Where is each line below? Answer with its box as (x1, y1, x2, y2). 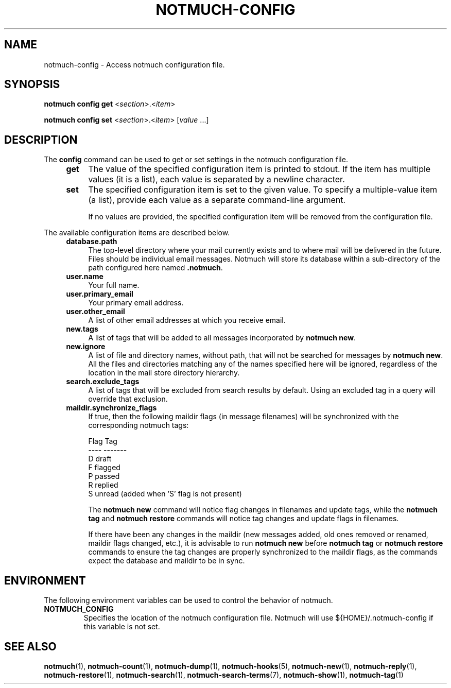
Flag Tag (88, 437, 117, 446)
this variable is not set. (83, 622, 160, 631)
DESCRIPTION (4, 133, 78, 146)
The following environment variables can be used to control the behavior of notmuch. (44, 596, 333, 605)
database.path (66, 237, 117, 246)
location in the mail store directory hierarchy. (88, 368, 240, 377)
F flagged (88, 463, 120, 472)
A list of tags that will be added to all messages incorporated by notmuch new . (88, 333, 356, 342)
